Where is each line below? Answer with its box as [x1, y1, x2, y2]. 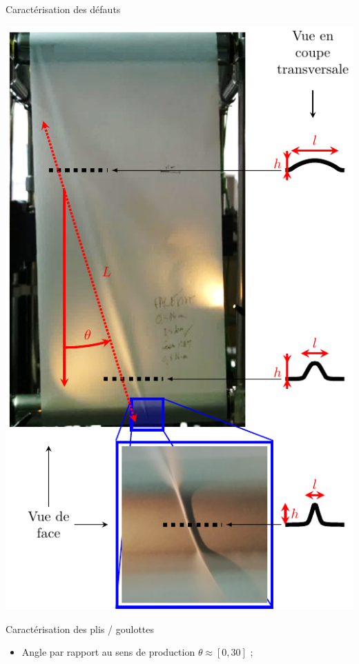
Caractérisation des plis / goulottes [6, 621, 155, 636]
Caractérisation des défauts [6, 2, 121, 16]
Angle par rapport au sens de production [21, 645, 195, 659]
